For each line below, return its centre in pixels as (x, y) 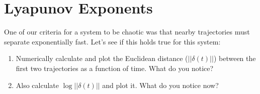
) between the (235, 58)
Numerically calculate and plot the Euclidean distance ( (102, 58)
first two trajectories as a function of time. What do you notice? (115, 68)
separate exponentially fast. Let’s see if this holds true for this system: (112, 41)
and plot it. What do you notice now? (160, 85)
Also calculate (37, 85)
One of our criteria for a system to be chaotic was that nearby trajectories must (127, 32)
